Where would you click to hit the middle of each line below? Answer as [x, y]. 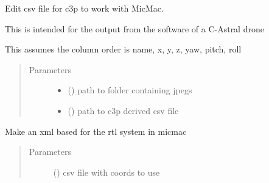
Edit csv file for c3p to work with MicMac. [84, 8]
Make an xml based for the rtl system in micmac [96, 131]
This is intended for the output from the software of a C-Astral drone [134, 28]
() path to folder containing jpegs [130, 90]
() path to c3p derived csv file [123, 110]
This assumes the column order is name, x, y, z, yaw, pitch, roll [123, 49]
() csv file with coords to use [107, 172]
